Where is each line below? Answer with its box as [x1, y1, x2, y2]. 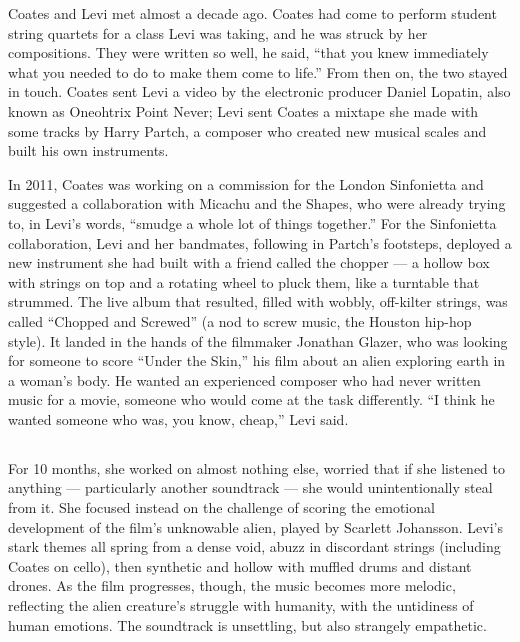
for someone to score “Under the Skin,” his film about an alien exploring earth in [8, 350, 506, 371]
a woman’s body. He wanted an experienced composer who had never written [8, 369, 481, 390]
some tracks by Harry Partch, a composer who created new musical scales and [8, 120, 487, 141]
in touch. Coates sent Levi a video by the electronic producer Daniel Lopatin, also [8, 81, 511, 102]
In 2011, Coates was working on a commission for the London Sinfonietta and [8, 173, 484, 194]
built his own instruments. [8, 140, 169, 161]
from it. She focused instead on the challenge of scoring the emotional [8, 497, 435, 518]
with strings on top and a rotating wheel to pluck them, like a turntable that [8, 271, 480, 292]
